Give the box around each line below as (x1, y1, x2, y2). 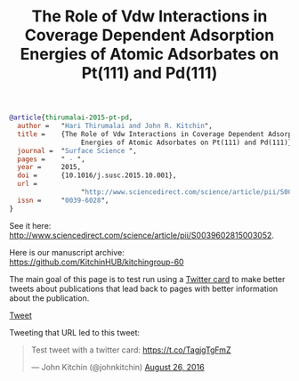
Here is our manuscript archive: (9, 247, 125, 257)
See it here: (9, 220, 52, 231)
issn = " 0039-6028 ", (17, 196, 109, 205)
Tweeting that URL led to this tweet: (9, 327, 141, 337)
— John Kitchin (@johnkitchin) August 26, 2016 (30, 361, 205, 372)
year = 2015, (17, 163, 82, 172)
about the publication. (9, 292, 90, 304)
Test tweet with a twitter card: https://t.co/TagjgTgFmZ (30, 345, 231, 355)
